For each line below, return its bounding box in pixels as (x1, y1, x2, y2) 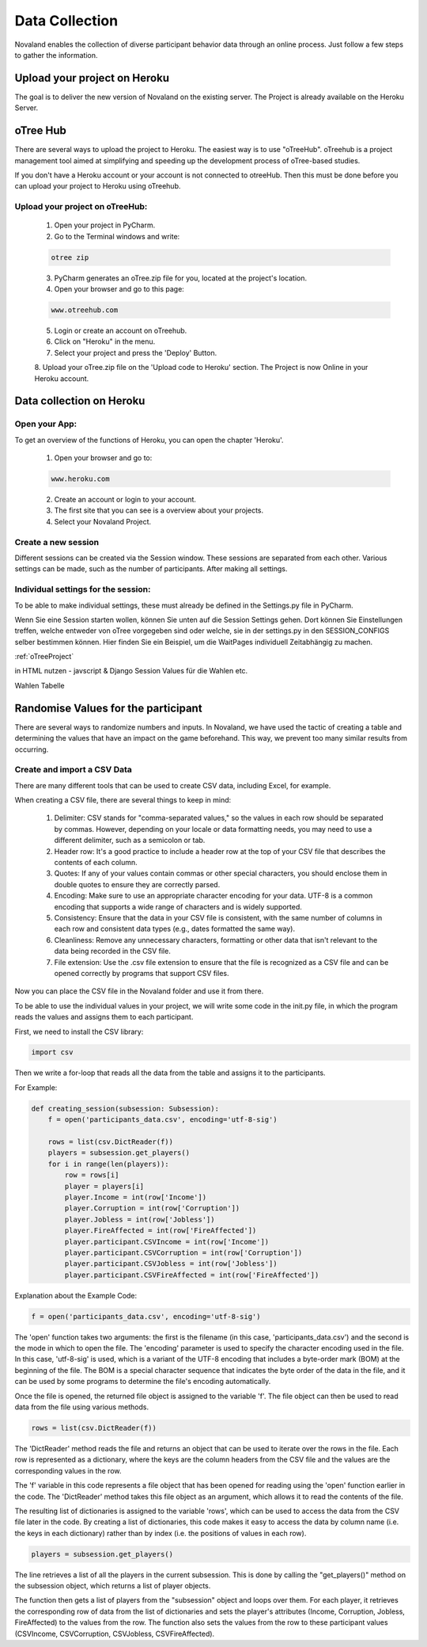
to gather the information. (14, 50, 98, 59)
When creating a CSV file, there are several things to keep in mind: (14, 795, 232, 805)
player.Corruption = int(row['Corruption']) (64, 1204, 240, 1213)
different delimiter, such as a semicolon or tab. (54, 836, 206, 845)
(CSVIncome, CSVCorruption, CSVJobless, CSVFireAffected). (14, 1629, 215, 1638)
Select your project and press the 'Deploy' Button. (54, 348, 217, 357)
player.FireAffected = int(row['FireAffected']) (64, 1226, 257, 1235)
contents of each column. (54, 858, 138, 867)
